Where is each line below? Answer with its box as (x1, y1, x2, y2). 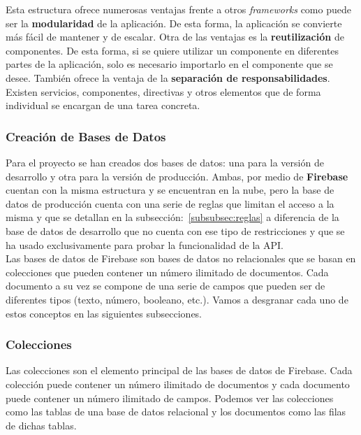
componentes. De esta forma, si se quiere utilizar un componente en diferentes (6, 43, 339, 57)
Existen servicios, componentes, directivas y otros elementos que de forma (6, 84, 321, 99)
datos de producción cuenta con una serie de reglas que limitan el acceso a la (6, 196, 334, 211)
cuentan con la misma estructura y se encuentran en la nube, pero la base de (6, 183, 334, 197)
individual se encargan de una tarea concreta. (6, 98, 200, 113)
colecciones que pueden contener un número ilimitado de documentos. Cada (6, 264, 329, 279)
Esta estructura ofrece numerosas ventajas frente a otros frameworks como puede (6, 2, 351, 16)
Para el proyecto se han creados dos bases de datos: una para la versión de (6, 155, 324, 169)
